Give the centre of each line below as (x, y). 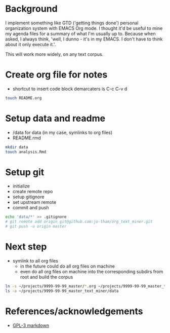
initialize (21, 186)
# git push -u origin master (36, 227)
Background (31, 9)
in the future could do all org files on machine (67, 266)
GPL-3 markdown (31, 325)
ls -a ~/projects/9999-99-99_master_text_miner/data (62, 291)
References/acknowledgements (74, 311)
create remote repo (33, 192)
